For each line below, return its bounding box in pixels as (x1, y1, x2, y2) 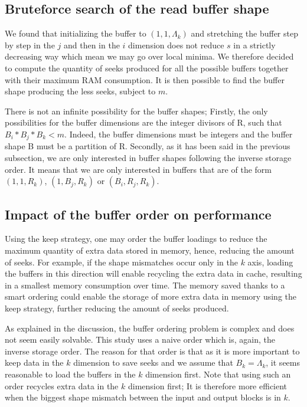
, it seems (266, 356, 300, 369)
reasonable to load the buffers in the (5, 367, 136, 380)
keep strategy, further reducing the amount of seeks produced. (5, 301, 229, 314)
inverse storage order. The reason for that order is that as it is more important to (5, 344, 300, 357)
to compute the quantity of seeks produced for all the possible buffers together (5, 61, 289, 74)
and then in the (63, 38, 120, 51)
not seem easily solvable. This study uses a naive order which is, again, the (5, 333, 275, 346)
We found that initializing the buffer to (5, 27, 146, 40)
